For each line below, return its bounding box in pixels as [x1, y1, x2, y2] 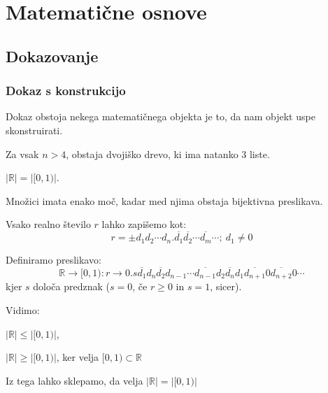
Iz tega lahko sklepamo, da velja [6, 373, 143, 387]
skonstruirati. [6, 122, 63, 137]
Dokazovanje [6, 45, 99, 66]
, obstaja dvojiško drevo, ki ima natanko [66, 146, 238, 161]
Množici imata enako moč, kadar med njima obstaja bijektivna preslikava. [6, 193, 323, 208]
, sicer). [210, 279, 242, 294]
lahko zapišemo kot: [101, 217, 187, 231]
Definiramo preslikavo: [6, 252, 101, 267]
